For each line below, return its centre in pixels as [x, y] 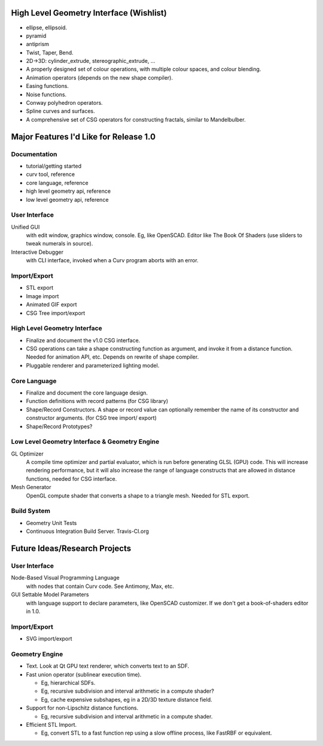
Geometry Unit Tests [51, 523]
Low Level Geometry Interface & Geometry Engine [85, 442]
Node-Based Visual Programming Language [65, 578]
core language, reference [57, 183]
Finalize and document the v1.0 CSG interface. [83, 340]
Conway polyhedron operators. [64, 103]
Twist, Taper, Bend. [50, 52]
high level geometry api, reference [68, 191]
